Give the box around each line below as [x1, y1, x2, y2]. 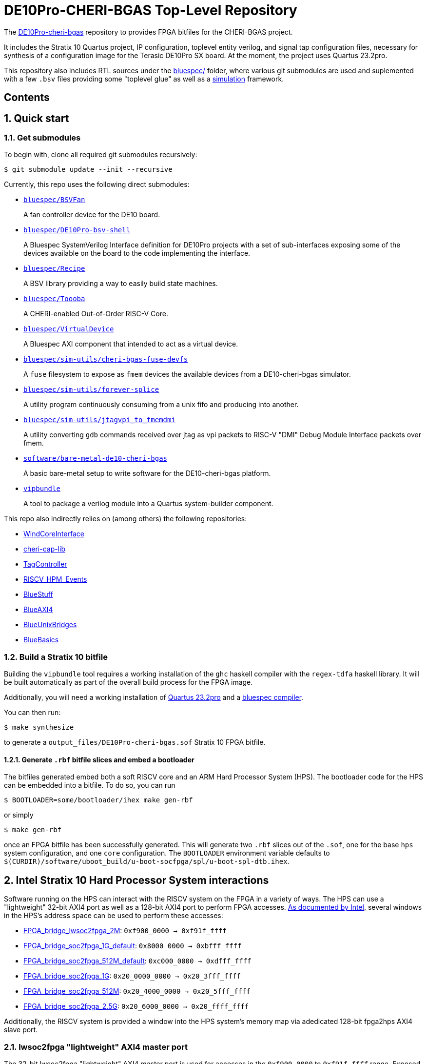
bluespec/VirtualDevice [23, 325, 114, 333]
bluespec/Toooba [23, 295, 85, 303]
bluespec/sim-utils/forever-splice [23, 386, 159, 394]
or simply [4, 811, 34, 819]
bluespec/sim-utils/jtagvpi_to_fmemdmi [23, 416, 175, 424]
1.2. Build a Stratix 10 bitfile [4, 652, 108, 662]
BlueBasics [23, 635, 59, 644]
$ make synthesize [4, 723, 74, 732]
